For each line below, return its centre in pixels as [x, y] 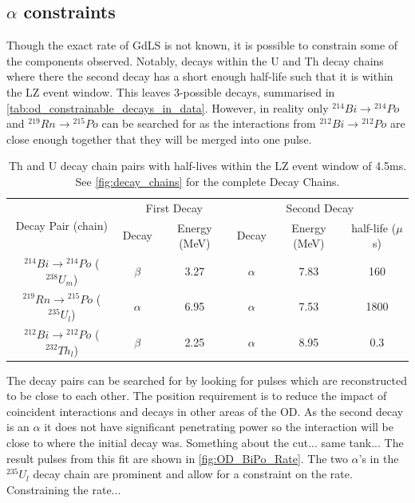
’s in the [379, 458]
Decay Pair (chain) [61, 226]
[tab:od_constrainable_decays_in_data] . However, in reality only [168, 107]
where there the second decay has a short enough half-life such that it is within [200, 76]
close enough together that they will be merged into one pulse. [159, 139]
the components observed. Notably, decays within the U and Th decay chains [195, 60]
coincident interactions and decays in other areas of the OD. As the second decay [205, 411]
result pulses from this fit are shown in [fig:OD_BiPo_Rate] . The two [177, 458]
